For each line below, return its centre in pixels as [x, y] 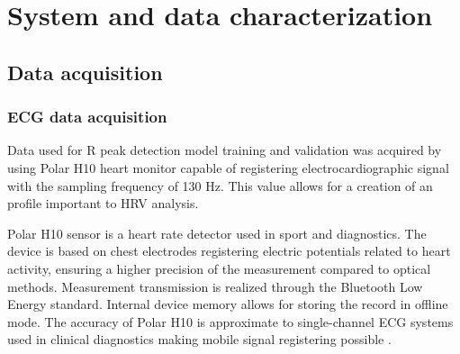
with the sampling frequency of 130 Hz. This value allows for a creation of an [220, 185]
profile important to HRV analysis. [103, 203]
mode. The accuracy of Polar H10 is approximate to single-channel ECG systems [230, 321]
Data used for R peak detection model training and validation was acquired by [225, 150]
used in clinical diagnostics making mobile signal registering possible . [199, 339]
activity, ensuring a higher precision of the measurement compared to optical [219, 268]
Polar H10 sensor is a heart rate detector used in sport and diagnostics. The [217, 233]
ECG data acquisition [87, 117]
